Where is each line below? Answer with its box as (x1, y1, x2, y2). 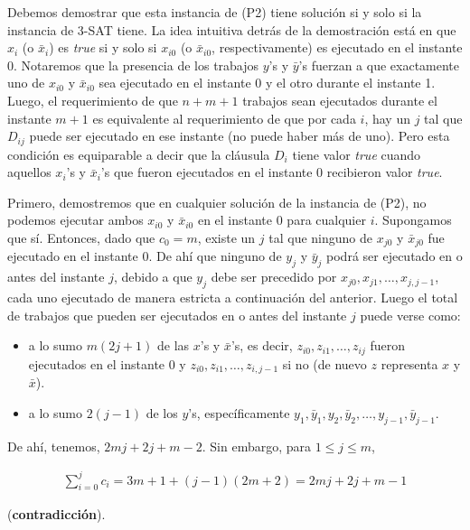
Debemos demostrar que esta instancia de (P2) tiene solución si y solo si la (7, 3, 422, 21)
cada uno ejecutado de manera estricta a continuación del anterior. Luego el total (7, 288, 458, 307)
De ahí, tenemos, (7, 436, 100, 455)
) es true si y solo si (49, 38, 157, 57)
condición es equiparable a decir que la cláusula (7, 144, 270, 163)
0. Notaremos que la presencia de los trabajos (7, 55, 259, 74)
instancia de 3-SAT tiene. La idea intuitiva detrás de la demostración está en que (7, 20, 456, 39)
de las (156, 336, 190, 355)
